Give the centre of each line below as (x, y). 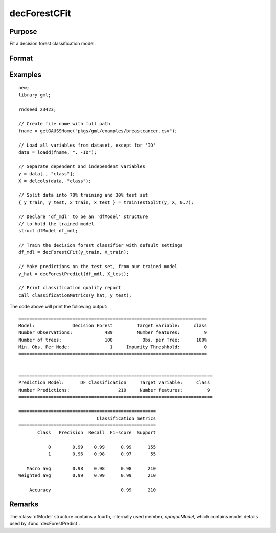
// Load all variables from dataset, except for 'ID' (87, 145)
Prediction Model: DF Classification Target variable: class (114, 383)
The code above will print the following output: (58, 307)
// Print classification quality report (70, 288)
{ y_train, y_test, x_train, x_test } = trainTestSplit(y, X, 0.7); (106, 202)
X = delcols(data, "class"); (55, 181)
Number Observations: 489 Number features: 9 (113, 333)
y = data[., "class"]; (47, 174)
